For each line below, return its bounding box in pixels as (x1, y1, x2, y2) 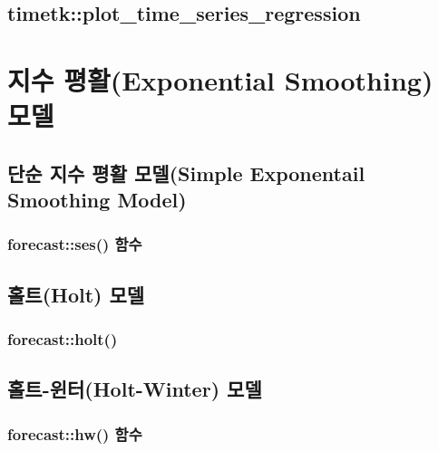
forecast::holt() (7, 328, 118, 350)
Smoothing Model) (7, 186, 187, 214)
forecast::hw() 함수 (7, 422, 142, 445)
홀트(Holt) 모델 (7, 280, 145, 308)
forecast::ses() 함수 (7, 233, 142, 255)
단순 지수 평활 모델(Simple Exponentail (7, 158, 365, 187)
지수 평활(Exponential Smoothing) (7, 61, 433, 98)
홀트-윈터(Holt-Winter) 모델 (7, 375, 262, 403)
